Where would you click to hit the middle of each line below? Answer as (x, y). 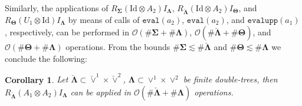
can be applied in (101, 92)
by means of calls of (104, 19)
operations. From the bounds (118, 47)
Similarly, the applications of (57, 8)
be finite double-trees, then (230, 79)
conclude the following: (46, 58)
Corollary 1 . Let (37, 79)
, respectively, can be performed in (67, 32)
